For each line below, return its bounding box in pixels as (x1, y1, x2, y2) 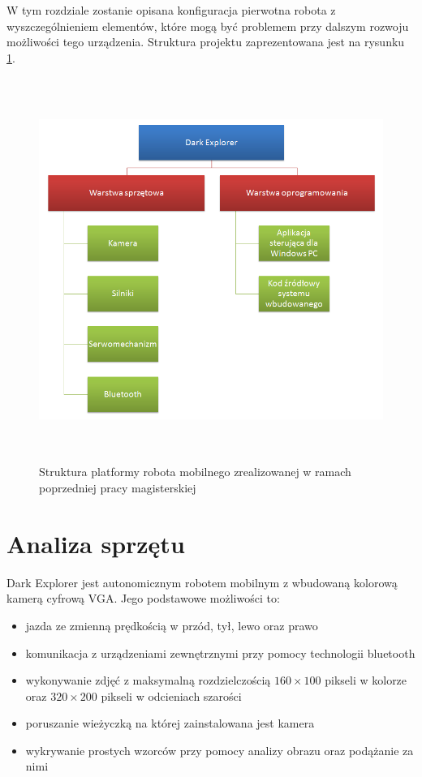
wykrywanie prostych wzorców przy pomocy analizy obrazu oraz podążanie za (25, 741, 414, 758)
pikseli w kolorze (325, 672, 407, 689)
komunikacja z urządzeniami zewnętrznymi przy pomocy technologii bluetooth (25, 644, 416, 661)
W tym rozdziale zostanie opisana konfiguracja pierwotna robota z (6, 2, 336, 18)
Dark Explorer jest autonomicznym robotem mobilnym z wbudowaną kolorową (6, 573, 398, 590)
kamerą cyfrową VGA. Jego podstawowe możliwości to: (6, 590, 280, 607)
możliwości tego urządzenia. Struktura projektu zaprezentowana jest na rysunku (6, 33, 405, 50)
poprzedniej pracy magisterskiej (39, 479, 196, 496)
